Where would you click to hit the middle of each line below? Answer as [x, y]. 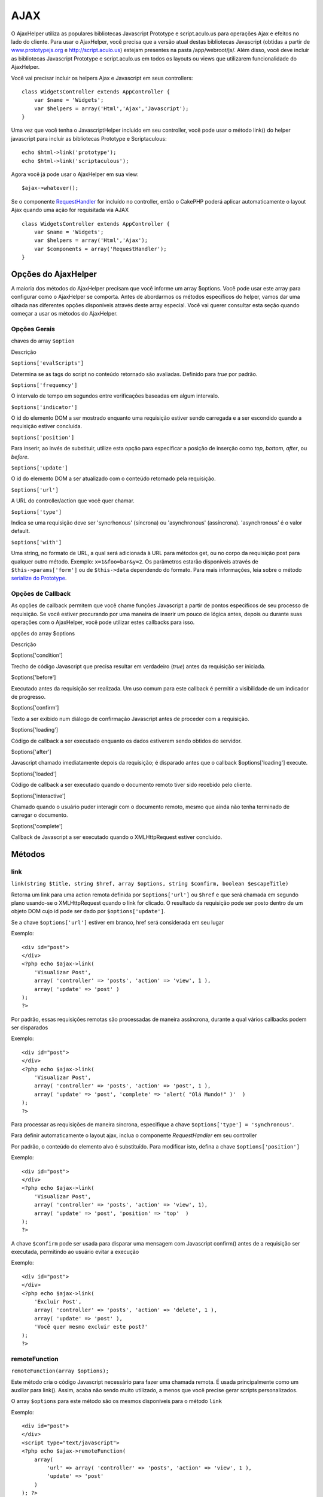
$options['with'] [36, 542]
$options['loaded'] [34, 774]
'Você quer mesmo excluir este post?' [91, 1327]
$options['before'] [33, 677]
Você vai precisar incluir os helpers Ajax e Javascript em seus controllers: [102, 78]
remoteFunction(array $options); [60, 1371]
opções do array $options [43, 633]
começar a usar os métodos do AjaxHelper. [64, 314]
